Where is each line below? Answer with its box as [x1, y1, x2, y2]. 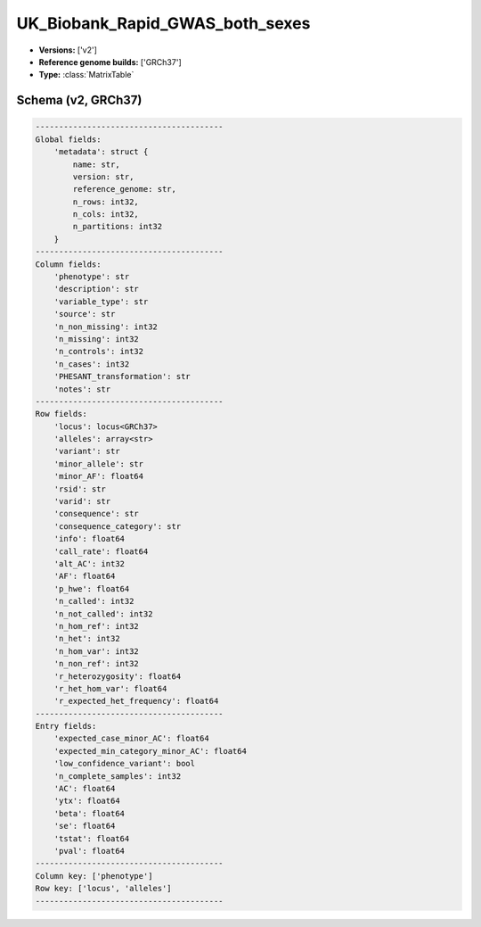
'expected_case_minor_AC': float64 [53, 733, 209, 744]
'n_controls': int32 [53, 346, 144, 357]
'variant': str [53, 446, 120, 457]
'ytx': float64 [53, 796, 120, 807]
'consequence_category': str [53, 521, 182, 531]
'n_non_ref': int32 [53, 658, 140, 669]
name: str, [72, 159, 120, 170]
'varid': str [53, 496, 111, 507]
